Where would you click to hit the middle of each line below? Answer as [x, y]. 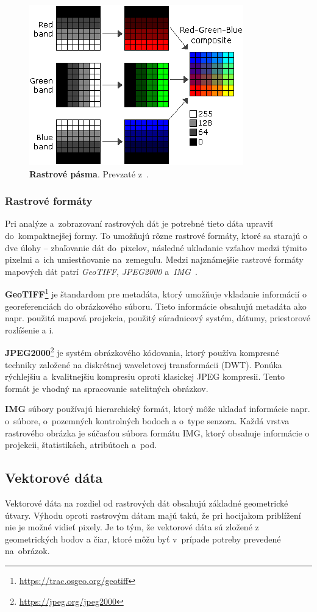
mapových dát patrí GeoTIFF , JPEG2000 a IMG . [101, 271]
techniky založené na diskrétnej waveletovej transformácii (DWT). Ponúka [144, 364]
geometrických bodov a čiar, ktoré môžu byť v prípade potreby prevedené [143, 539]
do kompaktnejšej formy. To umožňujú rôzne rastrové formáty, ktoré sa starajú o [156, 235]
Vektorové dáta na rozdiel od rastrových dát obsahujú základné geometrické [147, 503]
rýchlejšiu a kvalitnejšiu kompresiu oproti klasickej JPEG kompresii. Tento [145, 376]
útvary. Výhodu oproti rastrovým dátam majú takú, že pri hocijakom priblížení [153, 515]
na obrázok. [27, 551]
